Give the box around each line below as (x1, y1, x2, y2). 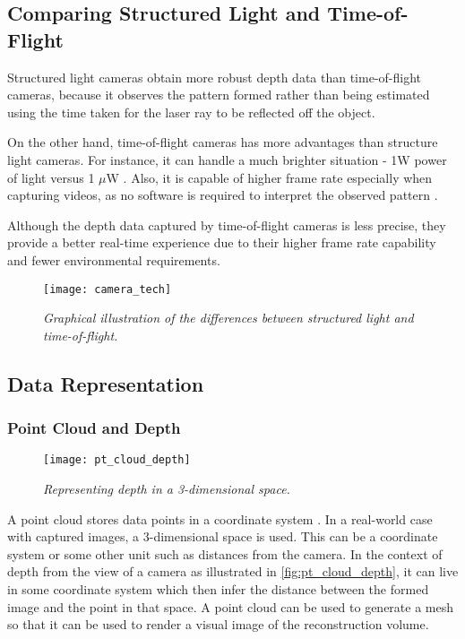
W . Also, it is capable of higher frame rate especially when (106, 168, 433, 186)
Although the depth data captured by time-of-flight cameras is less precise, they (7, 215, 446, 234)
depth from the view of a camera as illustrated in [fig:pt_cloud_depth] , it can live (7, 562, 459, 581)
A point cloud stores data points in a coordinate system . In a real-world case (7, 509, 433, 528)
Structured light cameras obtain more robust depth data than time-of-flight (7, 67, 421, 86)
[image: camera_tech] (43, 282, 172, 296)
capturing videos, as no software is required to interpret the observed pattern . (7, 186, 438, 204)
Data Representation (7, 369, 204, 397)
